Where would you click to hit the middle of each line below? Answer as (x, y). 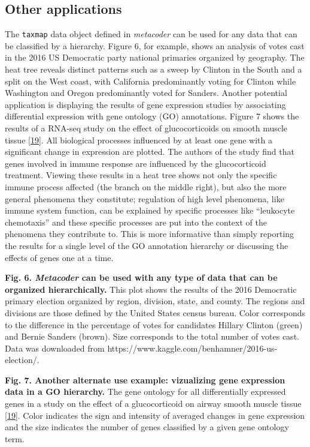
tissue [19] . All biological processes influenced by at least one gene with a (139, 139)
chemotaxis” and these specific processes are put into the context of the (136, 222)
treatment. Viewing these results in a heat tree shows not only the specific (141, 175)
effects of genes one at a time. (59, 257)
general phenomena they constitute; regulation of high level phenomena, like (145, 198)
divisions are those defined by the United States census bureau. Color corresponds (155, 312)
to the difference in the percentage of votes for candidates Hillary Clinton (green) (154, 324)
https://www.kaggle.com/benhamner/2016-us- (192, 348)
